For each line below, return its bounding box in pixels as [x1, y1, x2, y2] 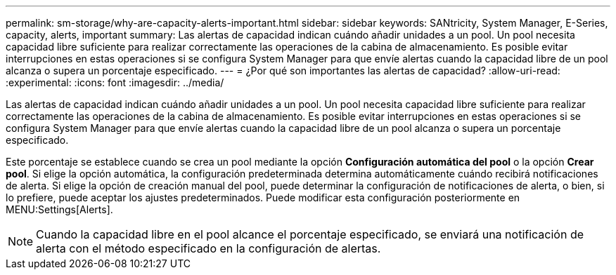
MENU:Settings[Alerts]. [6, 203, 113, 215]
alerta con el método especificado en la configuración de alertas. [36, 241, 381, 255]
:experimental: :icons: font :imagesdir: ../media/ [6, 76, 224, 88]
